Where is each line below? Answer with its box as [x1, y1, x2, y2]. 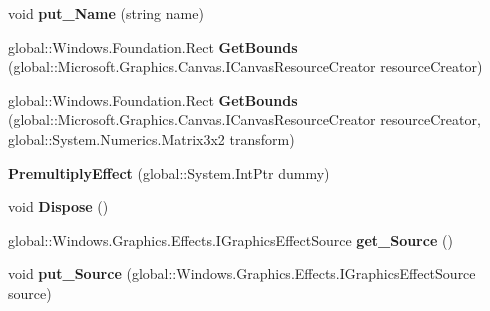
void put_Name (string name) [8, 3, 204, 23]
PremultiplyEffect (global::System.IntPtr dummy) [8, 162, 330, 183]
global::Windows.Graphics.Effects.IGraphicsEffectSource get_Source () [8, 229, 453, 250]
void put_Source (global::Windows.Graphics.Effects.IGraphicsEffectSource [8, 263, 476, 284]
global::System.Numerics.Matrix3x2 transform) [8, 128, 295, 149]
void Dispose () [8, 196, 109, 217]
